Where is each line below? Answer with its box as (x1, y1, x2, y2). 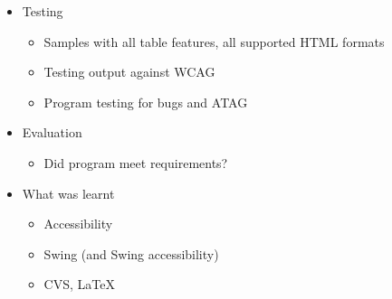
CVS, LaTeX (43, 275, 115, 294)
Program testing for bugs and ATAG (43, 92, 248, 111)
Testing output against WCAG (43, 62, 215, 81)
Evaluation (22, 123, 82, 142)
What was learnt (22, 183, 115, 202)
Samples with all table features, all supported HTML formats (43, 32, 385, 51)
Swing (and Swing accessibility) (43, 244, 219, 263)
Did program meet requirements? (43, 153, 228, 172)
